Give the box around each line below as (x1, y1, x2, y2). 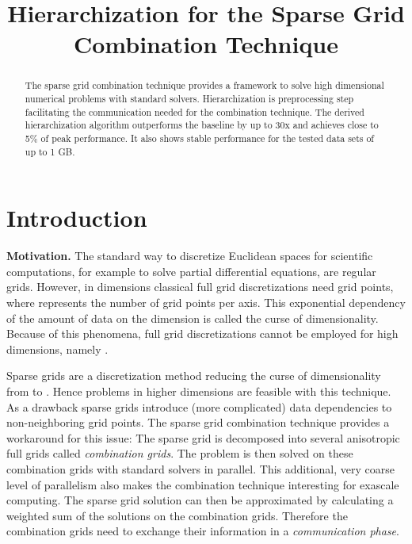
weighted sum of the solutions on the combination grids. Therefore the (6, 507, 348, 523)
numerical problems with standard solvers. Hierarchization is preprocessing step (25, 92, 354, 105)
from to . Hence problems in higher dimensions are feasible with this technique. (6, 382, 391, 399)
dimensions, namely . (6, 340, 109, 357)
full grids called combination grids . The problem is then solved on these (6, 445, 353, 462)
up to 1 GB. (25, 144, 75, 158)
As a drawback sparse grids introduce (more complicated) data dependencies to (6, 398, 392, 415)
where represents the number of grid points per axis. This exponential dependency (6, 294, 406, 311)
